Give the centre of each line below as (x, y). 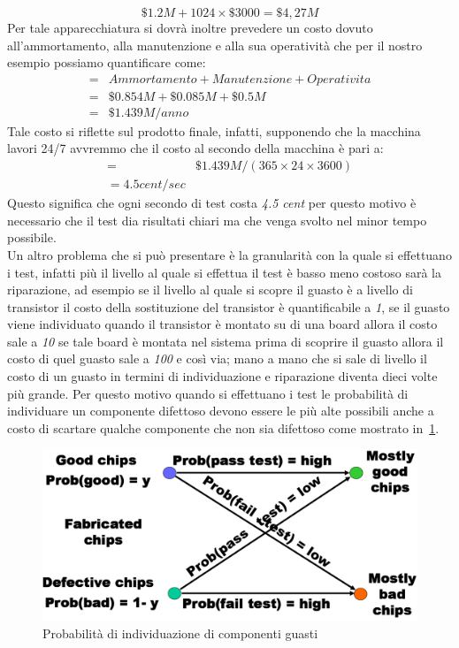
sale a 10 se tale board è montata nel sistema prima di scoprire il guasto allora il (226, 341)
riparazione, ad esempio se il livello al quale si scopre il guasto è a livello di (210, 290)
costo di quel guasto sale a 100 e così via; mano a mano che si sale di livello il (217, 358)
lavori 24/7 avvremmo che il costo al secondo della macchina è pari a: (195, 148)
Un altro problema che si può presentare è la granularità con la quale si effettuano (229, 254)
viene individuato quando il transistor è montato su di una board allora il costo (222, 324)
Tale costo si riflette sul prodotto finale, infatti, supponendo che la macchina (214, 130)
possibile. (32, 237)
